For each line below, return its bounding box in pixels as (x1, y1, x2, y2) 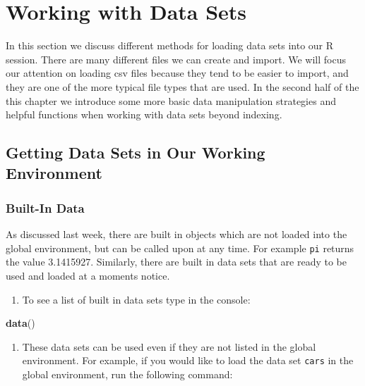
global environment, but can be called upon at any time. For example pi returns (6, 240, 354, 255)
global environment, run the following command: (22, 366, 233, 381)
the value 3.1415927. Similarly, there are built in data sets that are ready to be (6, 254, 347, 269)
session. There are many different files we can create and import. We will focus (6, 51, 346, 66)
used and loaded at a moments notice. (6, 268, 170, 282)
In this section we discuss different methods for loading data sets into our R (6, 38, 334, 53)
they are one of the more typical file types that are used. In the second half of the (6, 79, 359, 94)
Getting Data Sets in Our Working (6, 142, 265, 163)
